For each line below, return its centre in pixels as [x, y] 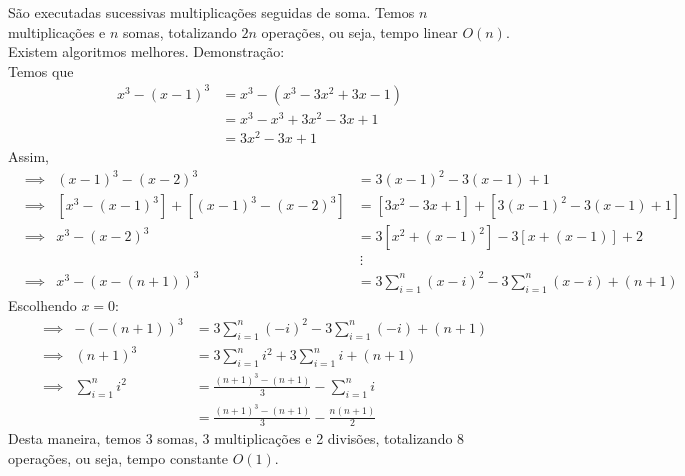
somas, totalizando [180, 31]
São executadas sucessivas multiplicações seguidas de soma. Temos [211, 12]
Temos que [41, 70]
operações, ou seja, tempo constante [118, 457]
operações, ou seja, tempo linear [359, 31]
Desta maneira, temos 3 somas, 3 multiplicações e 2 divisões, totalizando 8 [236, 438]
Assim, [28, 156]
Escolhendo [42, 304]
